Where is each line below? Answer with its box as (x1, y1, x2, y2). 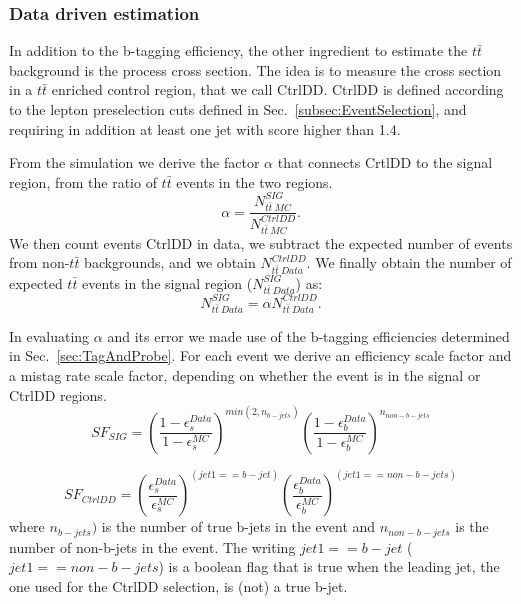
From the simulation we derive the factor (9, 152, 260, 173)
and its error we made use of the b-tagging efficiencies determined (107, 325, 510, 346)
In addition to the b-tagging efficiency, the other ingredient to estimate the (9, 40, 468, 61)
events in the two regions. (176, 171, 333, 192)
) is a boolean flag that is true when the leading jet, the (158, 556, 500, 577)
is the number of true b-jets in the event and (101, 516, 376, 537)
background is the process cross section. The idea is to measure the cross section (9, 59, 502, 80)
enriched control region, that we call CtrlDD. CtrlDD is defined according (51, 79, 504, 100)
